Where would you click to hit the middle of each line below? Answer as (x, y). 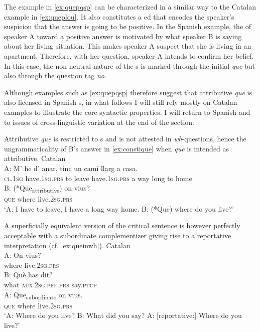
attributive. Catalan (35, 158)
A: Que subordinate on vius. (43, 295)
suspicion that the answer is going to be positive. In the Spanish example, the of (128, 26)
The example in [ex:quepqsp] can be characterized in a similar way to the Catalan (130, 7)
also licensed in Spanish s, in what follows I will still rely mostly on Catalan (121, 102)
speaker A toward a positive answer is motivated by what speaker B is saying (123, 36)
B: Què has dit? (28, 275)
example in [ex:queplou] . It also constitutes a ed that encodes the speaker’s (119, 16)
